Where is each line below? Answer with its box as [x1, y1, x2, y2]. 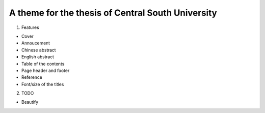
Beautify [21, 99, 39, 105]
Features [21, 24, 39, 30]
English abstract [21, 54, 54, 60]
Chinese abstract [21, 47, 56, 53]
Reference [21, 74, 43, 80]
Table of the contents [21, 61, 65, 67]
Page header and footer [21, 68, 70, 73]
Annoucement [21, 40, 50, 46]
